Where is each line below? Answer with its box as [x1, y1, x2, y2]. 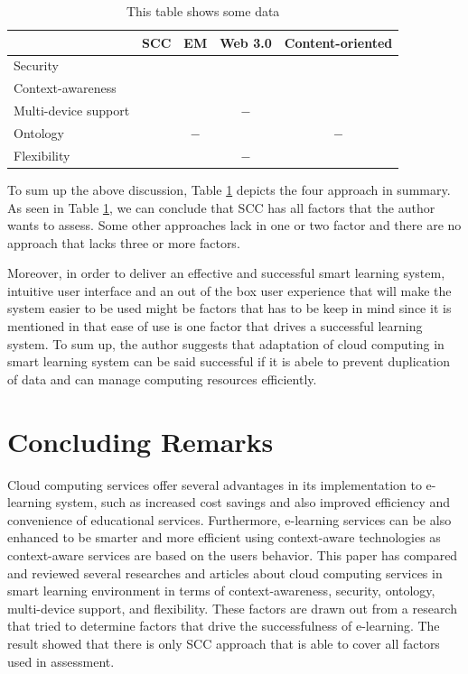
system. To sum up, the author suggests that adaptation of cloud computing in [7, 334, 445, 353]
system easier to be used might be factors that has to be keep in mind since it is [7, 299, 452, 318]
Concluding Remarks [7, 422, 274, 459]
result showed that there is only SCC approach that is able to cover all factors [7, 633, 440, 652]
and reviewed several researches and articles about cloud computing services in [7, 563, 443, 582]
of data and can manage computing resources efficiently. [7, 369, 317, 388]
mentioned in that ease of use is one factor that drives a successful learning [7, 317, 423, 336]
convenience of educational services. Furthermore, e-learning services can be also [7, 510, 452, 529]
